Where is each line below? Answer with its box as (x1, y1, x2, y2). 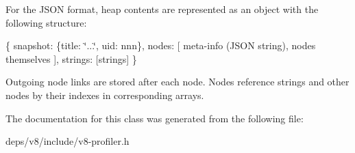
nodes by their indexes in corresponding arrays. (5, 87, 204, 102)
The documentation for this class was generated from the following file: (5, 111, 304, 125)
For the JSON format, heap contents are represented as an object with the (5, 2, 319, 16)
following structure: (5, 15, 87, 29)
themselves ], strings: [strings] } (5, 51, 137, 66)
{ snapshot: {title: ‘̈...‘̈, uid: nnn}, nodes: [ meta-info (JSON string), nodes (5, 38, 316, 53)
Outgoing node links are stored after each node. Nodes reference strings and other (5, 74, 350, 89)
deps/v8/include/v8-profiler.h (5, 134, 130, 148)
